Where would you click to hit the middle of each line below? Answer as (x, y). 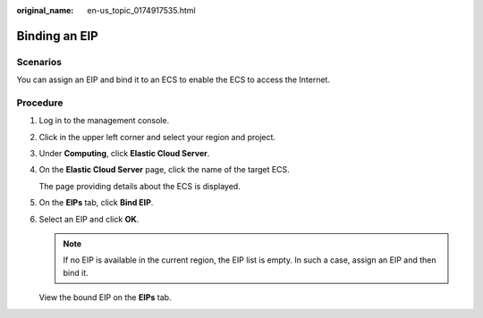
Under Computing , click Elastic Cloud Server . (124, 154)
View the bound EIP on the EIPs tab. (105, 297)
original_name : (45, 10)
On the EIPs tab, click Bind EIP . (96, 203)
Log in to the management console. (104, 121)
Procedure (40, 103)
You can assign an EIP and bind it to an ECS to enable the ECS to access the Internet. (174, 79)
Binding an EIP (57, 36)
